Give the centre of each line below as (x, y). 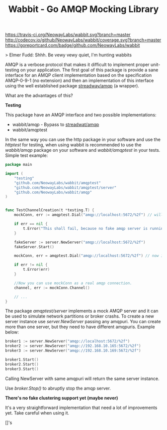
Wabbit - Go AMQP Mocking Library (83, 9)
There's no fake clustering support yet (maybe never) (62, 398)
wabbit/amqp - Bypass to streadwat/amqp (56, 125)
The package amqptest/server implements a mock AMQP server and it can (82, 311)
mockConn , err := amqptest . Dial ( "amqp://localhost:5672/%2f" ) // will (89, 215)
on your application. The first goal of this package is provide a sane (89, 70)
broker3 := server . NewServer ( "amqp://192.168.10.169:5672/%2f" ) (73, 351)
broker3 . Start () (22, 369)
